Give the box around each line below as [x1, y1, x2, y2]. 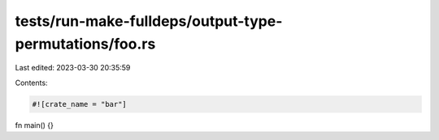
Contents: [15, 78, 48, 87]
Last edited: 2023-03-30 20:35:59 [15, 63, 131, 73]
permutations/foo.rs [15, 35, 156, 53]
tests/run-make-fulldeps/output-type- [15, 12, 283, 30]
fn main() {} [15, 120, 54, 129]
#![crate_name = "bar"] [32, 100, 128, 108]
